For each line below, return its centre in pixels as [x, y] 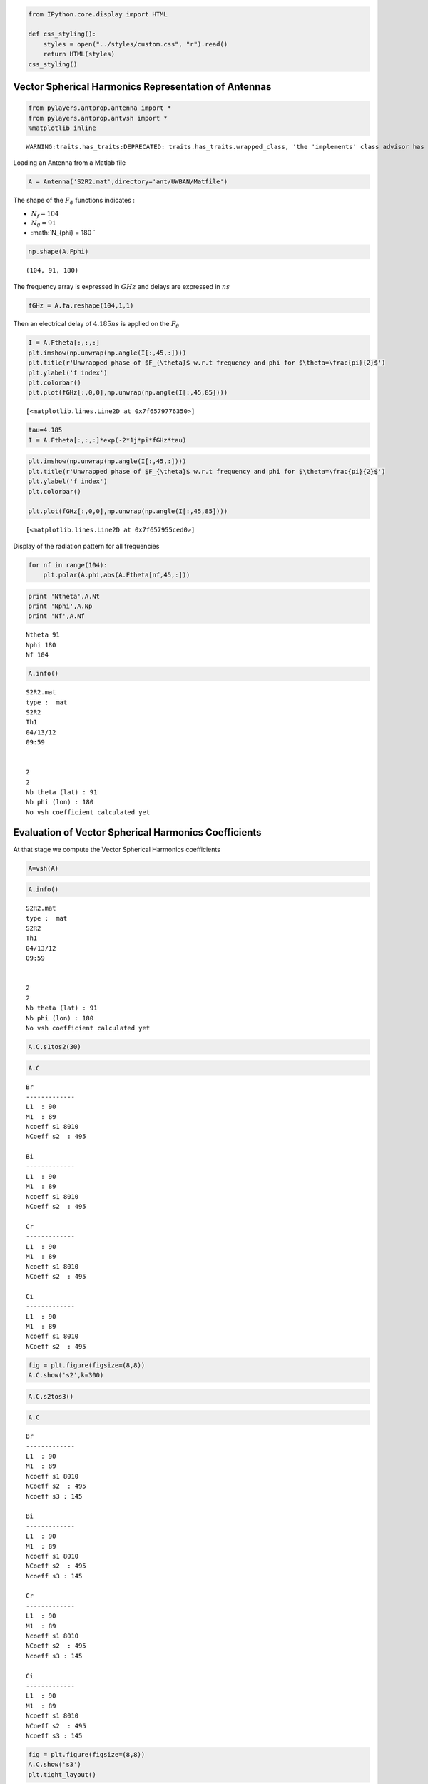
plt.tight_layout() [62, 1774]
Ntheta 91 [43, 635]
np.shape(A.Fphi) [58, 252]
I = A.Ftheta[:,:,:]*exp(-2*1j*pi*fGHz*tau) [107, 440]
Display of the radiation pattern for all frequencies [86, 546]
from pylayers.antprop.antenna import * [100, 108]
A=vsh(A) [44, 868]
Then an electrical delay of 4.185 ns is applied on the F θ [96, 325]
